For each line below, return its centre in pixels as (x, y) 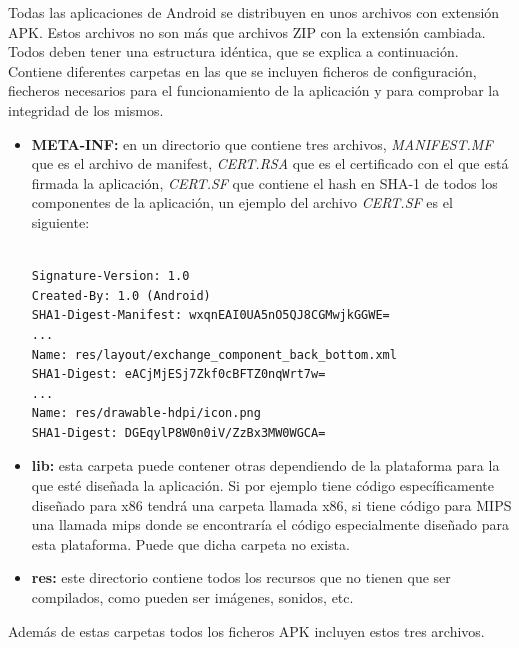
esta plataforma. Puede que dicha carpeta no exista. (190, 543)
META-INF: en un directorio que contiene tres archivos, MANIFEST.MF (262, 143)
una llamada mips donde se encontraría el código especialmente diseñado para (270, 524)
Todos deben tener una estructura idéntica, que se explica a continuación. (233, 51)
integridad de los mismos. (86, 109)
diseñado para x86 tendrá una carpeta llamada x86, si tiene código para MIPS (271, 504)
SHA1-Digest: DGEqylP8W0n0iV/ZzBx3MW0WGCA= (178, 432)
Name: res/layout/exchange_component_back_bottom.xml (214, 354)
